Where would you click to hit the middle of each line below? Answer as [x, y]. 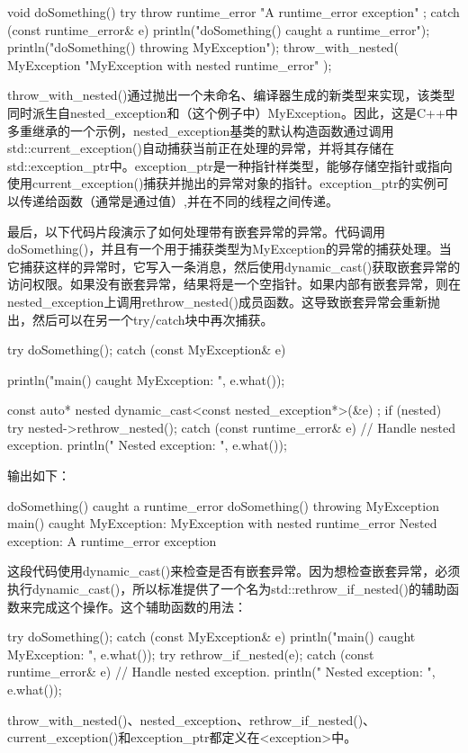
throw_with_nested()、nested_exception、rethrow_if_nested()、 [192, 719]
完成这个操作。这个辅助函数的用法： [139, 606]
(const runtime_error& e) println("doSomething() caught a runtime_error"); [219, 29]
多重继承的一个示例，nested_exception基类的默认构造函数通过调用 [201, 130]
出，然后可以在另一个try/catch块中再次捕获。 [140, 319]
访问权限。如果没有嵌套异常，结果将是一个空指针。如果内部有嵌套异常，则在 [234, 284]
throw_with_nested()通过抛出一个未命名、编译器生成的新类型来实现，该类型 [231, 95]
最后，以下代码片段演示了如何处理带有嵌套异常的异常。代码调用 [196, 231]
